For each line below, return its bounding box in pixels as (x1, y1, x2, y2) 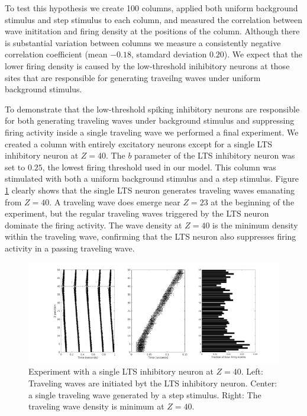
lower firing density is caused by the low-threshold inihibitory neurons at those (5, 59, 290, 72)
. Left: (241, 365, 263, 378)
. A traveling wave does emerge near (49, 195, 180, 208)
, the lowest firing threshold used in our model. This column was (42, 160, 276, 173)
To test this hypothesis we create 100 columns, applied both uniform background (5, 2, 298, 14)
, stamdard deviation (131, 48, 207, 60)
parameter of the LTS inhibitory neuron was (134, 149, 295, 162)
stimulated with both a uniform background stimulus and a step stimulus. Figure (5, 172, 299, 185)
